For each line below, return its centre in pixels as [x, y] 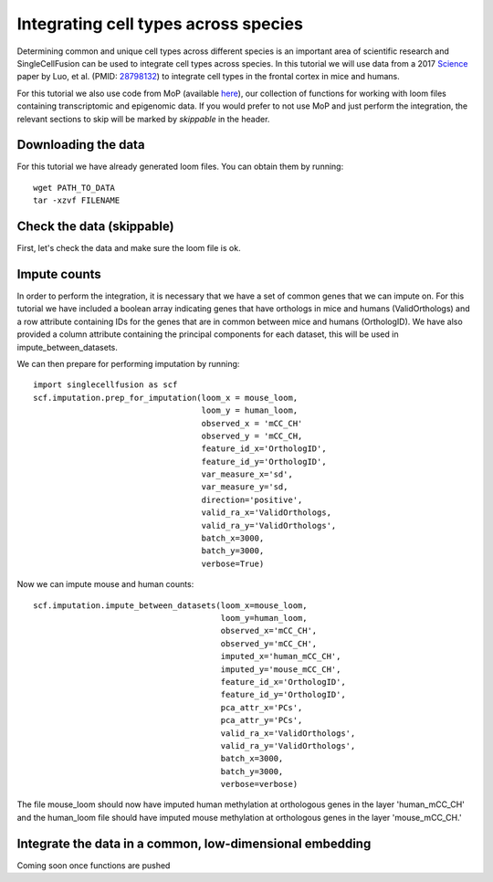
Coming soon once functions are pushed [94, 865]
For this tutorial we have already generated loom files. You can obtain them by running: [180, 167]
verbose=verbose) [259, 784]
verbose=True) [233, 563]
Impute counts [59, 274]
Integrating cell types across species [160, 24]
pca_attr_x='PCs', [262, 707]
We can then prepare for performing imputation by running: [128, 363]
